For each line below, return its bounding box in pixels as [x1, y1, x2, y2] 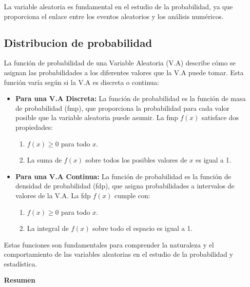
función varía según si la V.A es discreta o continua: [4, 77, 159, 87]
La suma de [27, 155, 62, 165]
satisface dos [201, 112, 239, 123]
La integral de [27, 223, 69, 233]
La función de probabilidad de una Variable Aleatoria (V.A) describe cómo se [4, 58, 236, 68]
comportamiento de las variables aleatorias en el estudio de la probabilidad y [4, 249, 233, 259]
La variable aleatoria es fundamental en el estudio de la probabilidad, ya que [4, 1, 233, 11]
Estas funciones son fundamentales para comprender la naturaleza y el [4, 239, 214, 249]
